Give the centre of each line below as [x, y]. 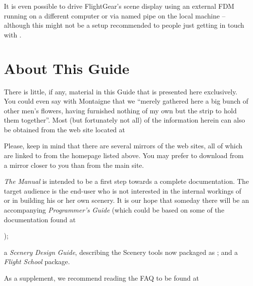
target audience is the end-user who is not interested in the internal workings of [123, 190]
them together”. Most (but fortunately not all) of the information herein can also [125, 120]
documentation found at [40, 219]
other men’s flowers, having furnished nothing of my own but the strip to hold [120, 110]
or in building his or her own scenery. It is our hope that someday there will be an [126, 200]
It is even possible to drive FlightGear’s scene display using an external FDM [119, 6]
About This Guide [67, 68]
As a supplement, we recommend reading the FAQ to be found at [101, 278]
